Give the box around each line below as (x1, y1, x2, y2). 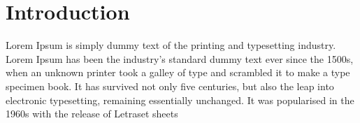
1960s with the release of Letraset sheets (6, 106, 178, 121)
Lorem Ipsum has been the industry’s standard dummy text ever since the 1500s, (6, 51, 354, 66)
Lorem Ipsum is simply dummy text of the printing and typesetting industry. (6, 38, 336, 52)
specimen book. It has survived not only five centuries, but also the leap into (6, 78, 334, 93)
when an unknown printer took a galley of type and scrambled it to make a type (6, 65, 350, 80)
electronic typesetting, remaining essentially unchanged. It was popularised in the (6, 92, 354, 107)
